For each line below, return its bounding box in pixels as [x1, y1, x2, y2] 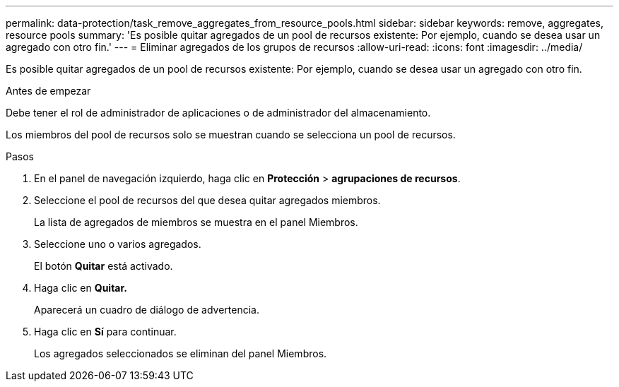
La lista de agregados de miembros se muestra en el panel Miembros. [34, 216, 358, 228]
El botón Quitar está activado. [34, 260, 173, 272]
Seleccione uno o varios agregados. [34, 238, 201, 250]
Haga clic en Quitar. [34, 282, 127, 294]
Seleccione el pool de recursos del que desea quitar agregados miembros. [34, 194, 381, 206]
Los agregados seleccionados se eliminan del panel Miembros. [34, 347, 327, 359]
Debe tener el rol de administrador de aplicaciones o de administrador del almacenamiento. [6, 107, 431, 119]
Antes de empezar [6, 85, 91, 97]
